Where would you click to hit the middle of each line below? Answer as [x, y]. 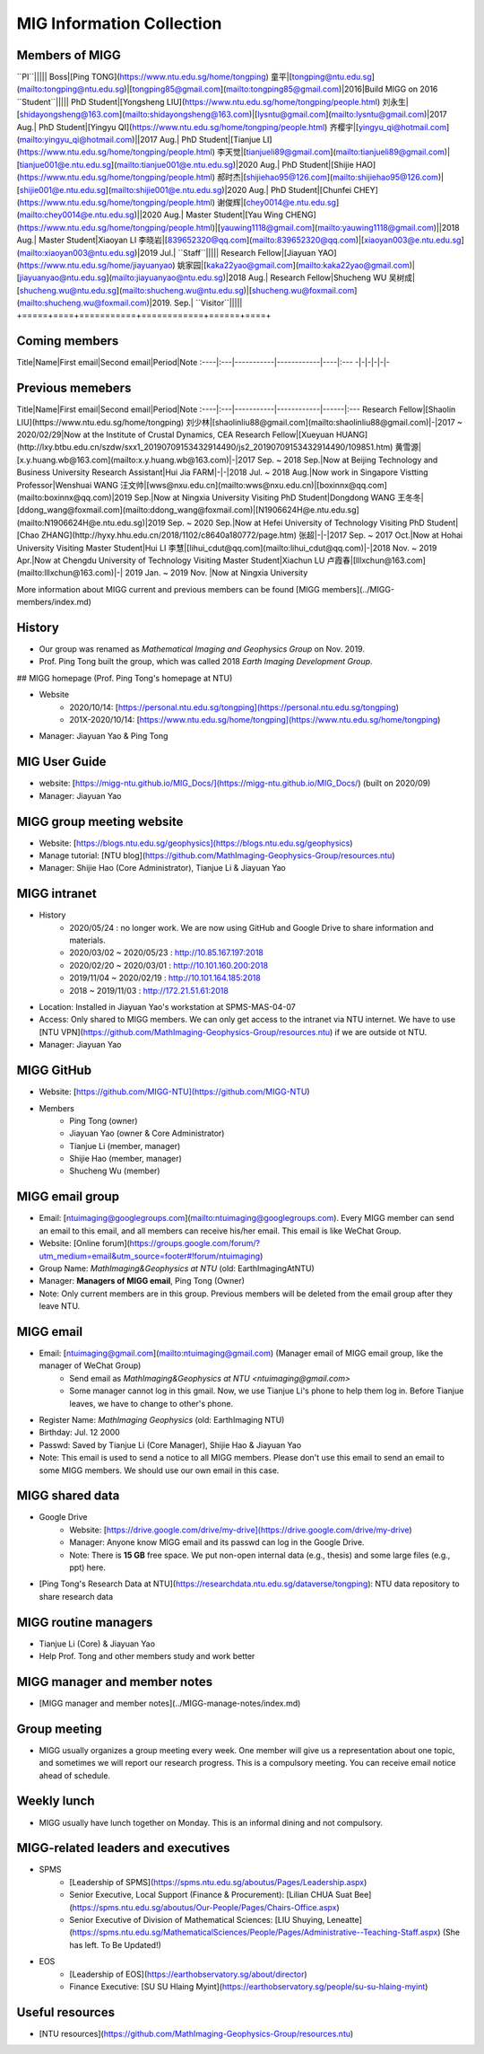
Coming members [68, 341]
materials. [88, 940]
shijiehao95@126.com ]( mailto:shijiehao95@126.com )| [345, 177]
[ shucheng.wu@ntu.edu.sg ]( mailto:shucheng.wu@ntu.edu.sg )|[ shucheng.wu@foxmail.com [186, 290]
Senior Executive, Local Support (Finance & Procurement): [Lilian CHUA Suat [211, 1895]
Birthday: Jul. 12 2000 [79, 1433]
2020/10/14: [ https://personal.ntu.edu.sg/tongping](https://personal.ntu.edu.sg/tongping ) [234, 707]
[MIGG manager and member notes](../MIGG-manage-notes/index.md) [170, 1703]
